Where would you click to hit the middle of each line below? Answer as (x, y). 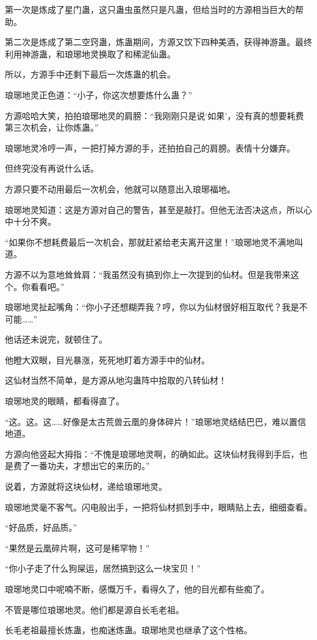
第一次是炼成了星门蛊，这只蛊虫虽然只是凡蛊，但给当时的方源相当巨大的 (150, 9)
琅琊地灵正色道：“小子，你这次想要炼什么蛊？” (99, 94)
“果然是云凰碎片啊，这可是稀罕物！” (77, 547)
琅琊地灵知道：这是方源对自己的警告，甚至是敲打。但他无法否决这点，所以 (154, 209)
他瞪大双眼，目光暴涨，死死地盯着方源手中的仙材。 (107, 359)
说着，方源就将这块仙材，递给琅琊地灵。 (86, 486)
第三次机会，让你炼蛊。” (52, 127)
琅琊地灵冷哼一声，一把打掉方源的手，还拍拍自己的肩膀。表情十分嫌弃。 (150, 147)
